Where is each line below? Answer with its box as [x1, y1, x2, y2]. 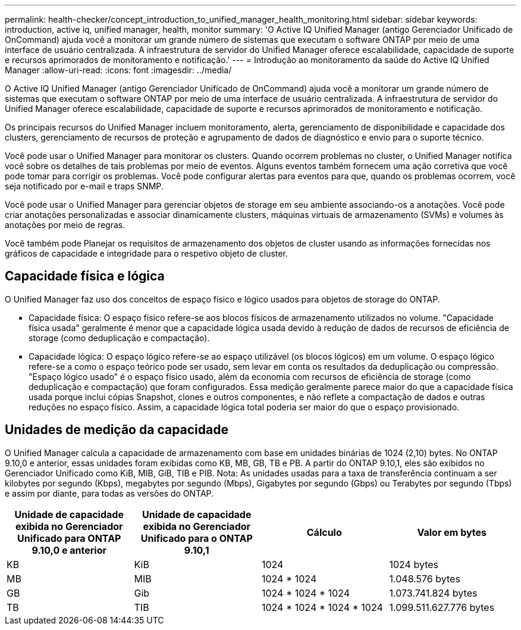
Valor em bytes [417, 526, 487, 538]
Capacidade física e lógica [5, 269, 165, 284]
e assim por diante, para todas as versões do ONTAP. [5, 488, 214, 498]
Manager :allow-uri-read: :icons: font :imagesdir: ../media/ [5, 65, 232, 75]
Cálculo [306, 526, 342, 538]
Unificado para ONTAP [17, 532, 121, 544]
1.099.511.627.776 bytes [389, 601, 495, 613]
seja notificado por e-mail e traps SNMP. [5, 181, 164, 191]
